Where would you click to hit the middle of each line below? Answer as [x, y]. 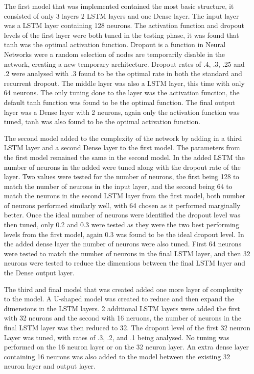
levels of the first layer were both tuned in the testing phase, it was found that [122, 35]
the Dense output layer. [39, 273]
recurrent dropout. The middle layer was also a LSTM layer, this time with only [124, 83]
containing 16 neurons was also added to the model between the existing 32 [117, 356]
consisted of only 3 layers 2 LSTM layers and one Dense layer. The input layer [122, 15]
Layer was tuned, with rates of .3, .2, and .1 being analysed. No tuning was [117, 337]
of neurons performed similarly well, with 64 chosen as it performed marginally [122, 205]
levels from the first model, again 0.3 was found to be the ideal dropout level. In [124, 234]
